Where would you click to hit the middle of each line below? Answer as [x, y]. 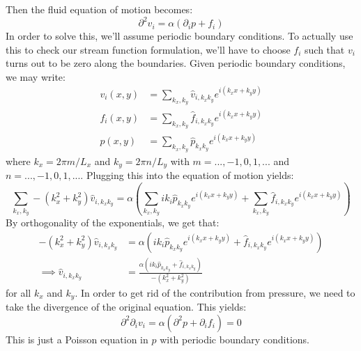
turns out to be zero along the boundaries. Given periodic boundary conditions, [176, 63]
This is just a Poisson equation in [77, 339]
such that [325, 49]
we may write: [36, 76]
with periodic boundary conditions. [235, 339]
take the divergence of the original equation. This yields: [126, 306]
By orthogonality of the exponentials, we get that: [113, 223]
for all [18, 292]
